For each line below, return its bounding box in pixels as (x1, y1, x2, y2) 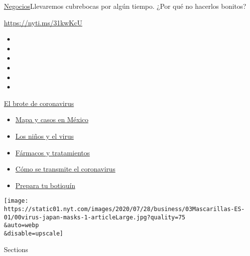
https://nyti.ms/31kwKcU (4, 17, 82, 27)
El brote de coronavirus (4, 98, 74, 108)
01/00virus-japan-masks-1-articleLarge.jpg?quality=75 (4, 213, 186, 221)
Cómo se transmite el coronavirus (15, 164, 115, 174)
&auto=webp (4, 222, 39, 229)
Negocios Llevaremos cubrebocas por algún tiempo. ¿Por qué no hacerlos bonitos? (4, 1, 247, 11)
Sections (4, 244, 28, 254)
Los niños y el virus (15, 130, 74, 141)
